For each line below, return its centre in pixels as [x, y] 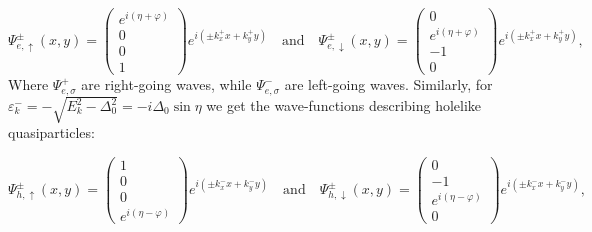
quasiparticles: [51, 132]
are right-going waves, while [166, 84]
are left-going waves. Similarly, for [388, 84]
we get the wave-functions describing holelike [344, 105]
